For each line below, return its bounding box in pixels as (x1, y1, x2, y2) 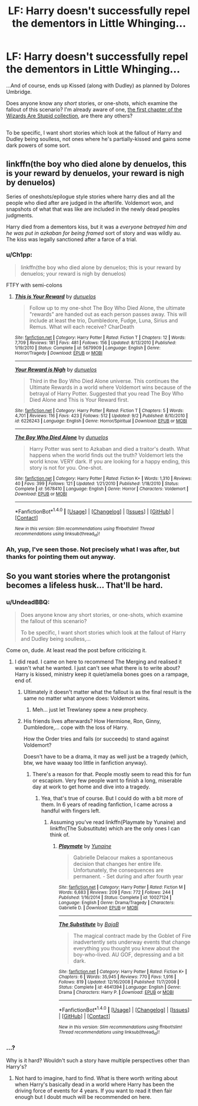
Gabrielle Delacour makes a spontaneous (73, 854, 174, 861)
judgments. (6, 212, 34, 219)
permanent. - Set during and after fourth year (73, 873, 184, 880)
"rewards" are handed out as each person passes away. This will (29, 311, 187, 318)
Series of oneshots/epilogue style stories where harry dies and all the (6, 193, 175, 200)
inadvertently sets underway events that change (73, 938, 190, 945)
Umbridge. (6, 88, 32, 95)
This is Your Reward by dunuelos (14, 293, 96, 300)
